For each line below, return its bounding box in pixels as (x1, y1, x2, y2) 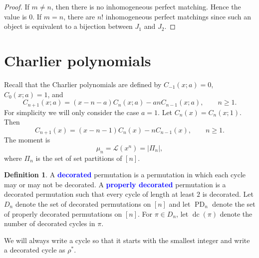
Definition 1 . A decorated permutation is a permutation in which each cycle (4, 169, 246, 180)
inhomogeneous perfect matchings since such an (105, 11, 252, 21)
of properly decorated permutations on (4, 208, 122, 219)
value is (4, 11, 27, 21)
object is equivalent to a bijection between (4, 21, 133, 31)
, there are (63, 11, 95, 21)
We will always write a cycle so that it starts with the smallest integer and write (4, 235, 250, 245)
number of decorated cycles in (4, 218, 95, 229)
